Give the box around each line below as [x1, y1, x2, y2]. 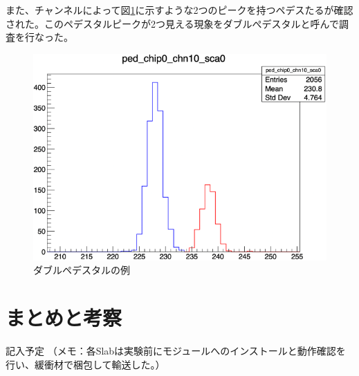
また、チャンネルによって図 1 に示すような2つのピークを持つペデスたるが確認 [6, 3, 353, 17]
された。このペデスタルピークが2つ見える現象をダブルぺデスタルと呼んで [6, 16, 339, 30]
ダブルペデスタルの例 [33, 263, 130, 277]
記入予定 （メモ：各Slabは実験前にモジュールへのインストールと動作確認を [6, 343, 346, 357]
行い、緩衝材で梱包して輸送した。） [6, 357, 165, 371]
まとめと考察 [6, 303, 122, 331]
